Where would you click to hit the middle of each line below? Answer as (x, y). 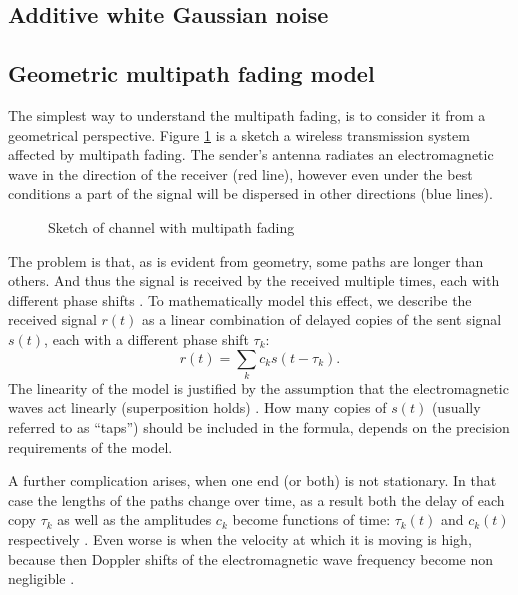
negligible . (41, 578)
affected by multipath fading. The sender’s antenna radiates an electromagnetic (251, 154)
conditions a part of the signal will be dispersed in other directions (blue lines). (250, 193)
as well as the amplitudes (134, 519)
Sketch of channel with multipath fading (171, 226)
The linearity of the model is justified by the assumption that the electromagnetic (258, 387)
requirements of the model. (90, 446)
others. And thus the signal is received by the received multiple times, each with (254, 280)
